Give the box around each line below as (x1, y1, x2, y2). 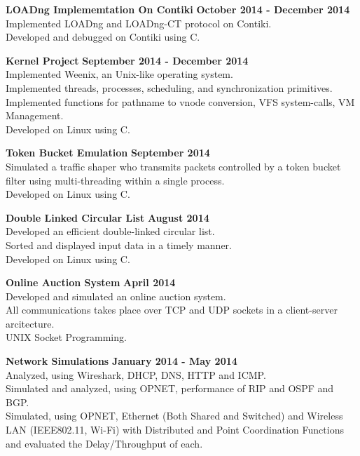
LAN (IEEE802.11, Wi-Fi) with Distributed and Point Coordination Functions (6, 422, 344, 437)
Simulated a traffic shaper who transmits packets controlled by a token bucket (6, 159, 341, 173)
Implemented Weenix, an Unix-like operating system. (6, 67, 233, 81)
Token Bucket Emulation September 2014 (6, 145, 210, 160)
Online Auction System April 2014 (6, 275, 176, 290)
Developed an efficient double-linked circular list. (6, 224, 215, 239)
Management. (6, 108, 64, 123)
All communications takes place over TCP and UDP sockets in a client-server (6, 302, 338, 317)
